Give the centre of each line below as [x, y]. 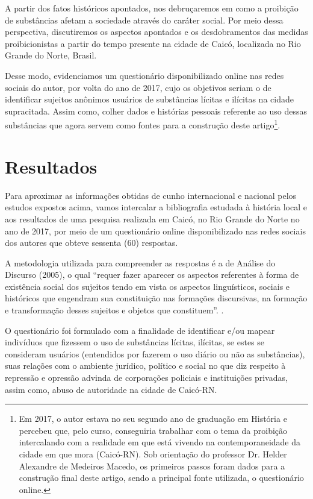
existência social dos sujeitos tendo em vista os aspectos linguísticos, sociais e [147, 286]
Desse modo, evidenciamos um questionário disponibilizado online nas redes [144, 75]
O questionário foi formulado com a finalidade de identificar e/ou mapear [140, 330]
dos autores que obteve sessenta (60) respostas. [91, 243]
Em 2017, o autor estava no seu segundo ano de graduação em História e [153, 419]
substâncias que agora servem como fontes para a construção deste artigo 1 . [143, 124]
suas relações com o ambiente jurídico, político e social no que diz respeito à [145, 366]
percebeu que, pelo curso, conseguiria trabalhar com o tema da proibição [153, 430]
